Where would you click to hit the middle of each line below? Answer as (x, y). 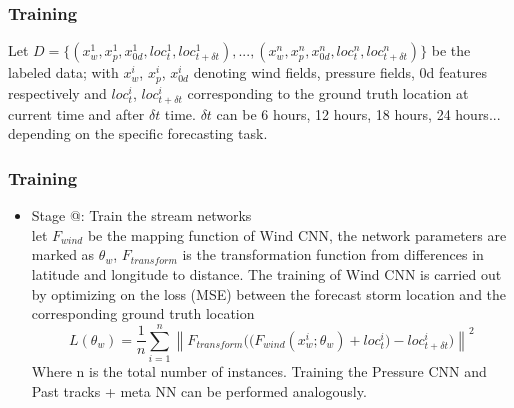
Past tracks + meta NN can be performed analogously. (199, 390)
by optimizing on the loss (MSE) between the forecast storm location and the (269, 293)
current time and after (76, 113)
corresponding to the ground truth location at (328, 92)
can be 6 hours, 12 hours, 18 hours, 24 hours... (358, 113)
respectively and (57, 92)
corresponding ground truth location (143, 313)
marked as (63, 254)
